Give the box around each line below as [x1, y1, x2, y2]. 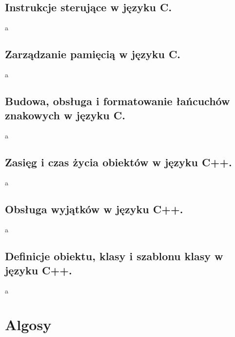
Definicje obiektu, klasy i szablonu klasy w [5, 248, 223, 263]
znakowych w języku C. [5, 108, 125, 123]
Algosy [5, 314, 52, 334]
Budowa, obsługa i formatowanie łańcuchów [5, 93, 230, 108]
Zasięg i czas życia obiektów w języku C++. [5, 155, 232, 170]
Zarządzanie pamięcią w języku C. [5, 46, 181, 62]
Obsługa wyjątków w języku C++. [5, 201, 183, 216]
